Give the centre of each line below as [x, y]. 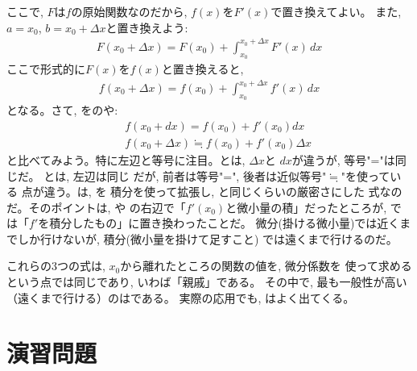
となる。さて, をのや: [62, 110]
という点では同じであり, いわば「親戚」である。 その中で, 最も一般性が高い [207, 282]
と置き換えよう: [147, 27]
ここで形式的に [46, 68]
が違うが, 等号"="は [343, 159]
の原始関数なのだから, [129, 11]
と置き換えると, [202, 68]
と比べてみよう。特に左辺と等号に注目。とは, [126, 159]
